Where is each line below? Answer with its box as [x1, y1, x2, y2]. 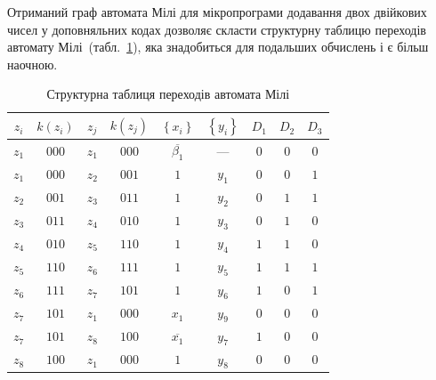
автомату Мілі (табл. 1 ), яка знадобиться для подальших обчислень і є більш [7, 37, 429, 56]
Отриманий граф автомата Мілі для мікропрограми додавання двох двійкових [7, 3, 427, 20]
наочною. [7, 54, 58, 73]
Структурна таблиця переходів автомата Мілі [46, 85, 290, 103]
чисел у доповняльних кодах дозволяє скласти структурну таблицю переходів [7, 20, 426, 38]
